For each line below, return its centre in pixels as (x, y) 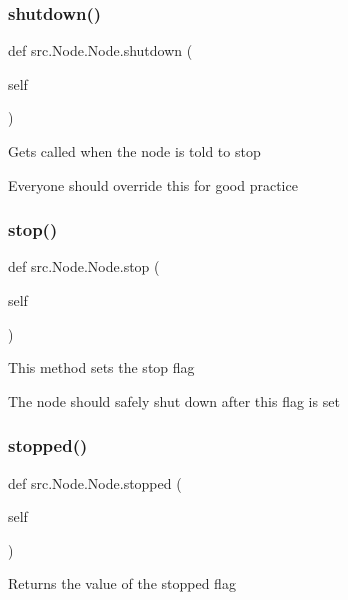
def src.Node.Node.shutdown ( (100, 50)
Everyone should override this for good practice (153, 184)
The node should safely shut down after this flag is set (174, 400)
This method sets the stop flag (101, 367)
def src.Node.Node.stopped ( (95, 482)
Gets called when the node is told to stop (134, 151)
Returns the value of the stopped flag (122, 583)
